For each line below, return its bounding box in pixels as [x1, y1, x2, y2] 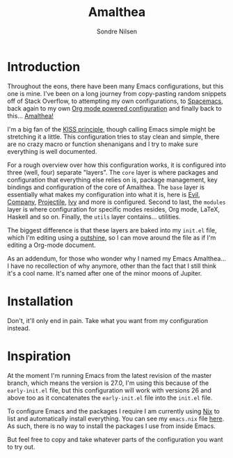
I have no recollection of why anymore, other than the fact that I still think [7, 262, 217, 270]
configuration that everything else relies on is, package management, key [7, 175, 218, 184]
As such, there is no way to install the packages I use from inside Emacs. [7, 422, 216, 430]
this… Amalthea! [7, 111, 54, 120]
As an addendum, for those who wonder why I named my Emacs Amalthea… [7, 254, 226, 262]
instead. [7, 324, 31, 332]
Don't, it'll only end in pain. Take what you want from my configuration [7, 316, 209, 324]
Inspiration [7, 348, 71, 364]
